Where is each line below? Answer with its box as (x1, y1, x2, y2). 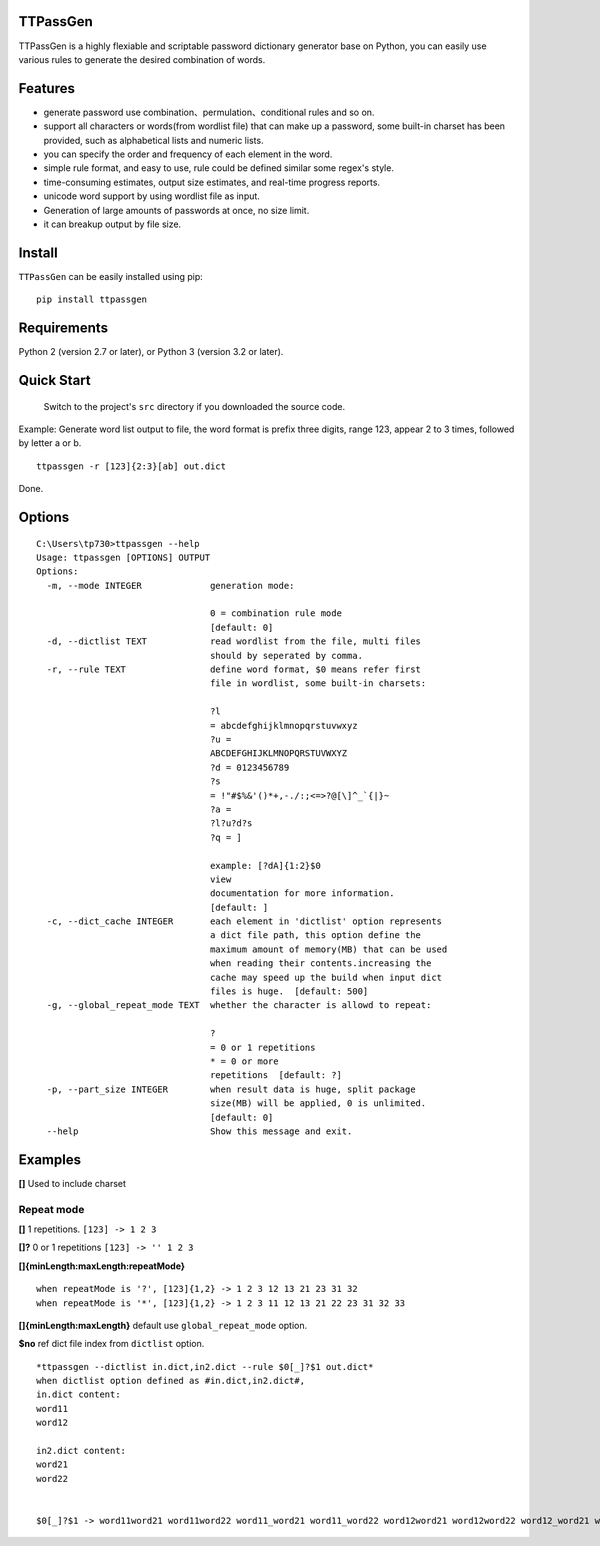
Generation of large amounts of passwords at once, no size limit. (43, 204, 310, 216)
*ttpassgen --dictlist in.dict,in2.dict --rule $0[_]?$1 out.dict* (36, 1361, 374, 1372)
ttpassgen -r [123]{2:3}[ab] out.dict (36, 460, 227, 472)
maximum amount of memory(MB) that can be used (210, 943, 448, 955)
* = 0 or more (210, 1055, 279, 1067)
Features (18, 80, 75, 97)
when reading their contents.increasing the (210, 958, 432, 969)
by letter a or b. (18, 437, 82, 449)
